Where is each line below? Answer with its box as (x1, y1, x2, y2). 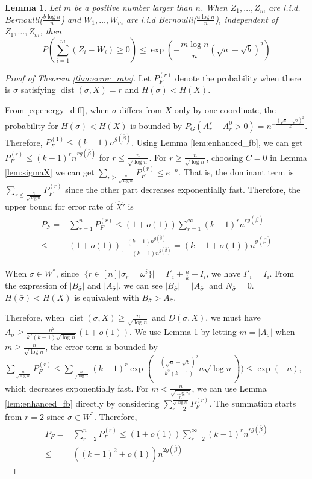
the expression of (5, 279, 67, 292)
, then (40, 25, 61, 37)
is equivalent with (74, 290, 139, 303)
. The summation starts (209, 396, 296, 409)
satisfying (20, 83, 56, 96)
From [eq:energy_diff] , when (5, 104, 110, 116)
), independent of (215, 13, 278, 25)
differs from (119, 104, 162, 116)
